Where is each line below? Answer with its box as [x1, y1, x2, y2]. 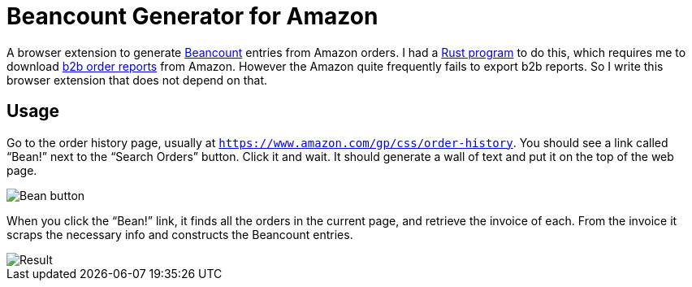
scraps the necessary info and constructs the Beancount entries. [6, 227, 353, 241]
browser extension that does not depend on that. [6, 72, 268, 87]
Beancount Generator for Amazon [6, 2, 378, 30]
